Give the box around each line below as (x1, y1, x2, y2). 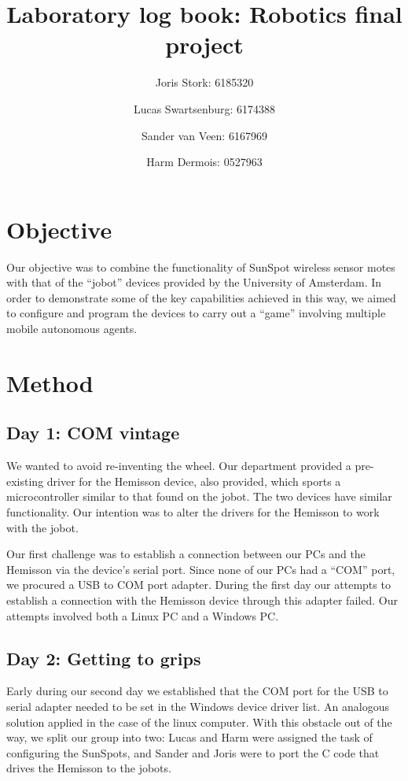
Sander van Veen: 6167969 (142, 127, 267, 143)
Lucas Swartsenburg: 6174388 (133, 100, 276, 117)
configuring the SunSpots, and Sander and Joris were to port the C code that (6, 744, 380, 761)
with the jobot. (6, 519, 79, 535)
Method (6, 366, 94, 398)
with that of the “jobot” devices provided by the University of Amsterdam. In (6, 274, 382, 291)
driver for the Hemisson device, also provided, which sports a (46, 472, 341, 489)
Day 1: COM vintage (6, 420, 180, 445)
